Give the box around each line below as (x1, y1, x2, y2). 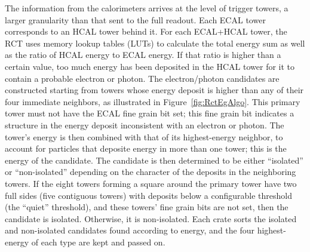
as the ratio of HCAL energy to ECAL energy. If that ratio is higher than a (5, 48, 281, 61)
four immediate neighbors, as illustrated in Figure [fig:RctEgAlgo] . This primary (5, 95, 300, 107)
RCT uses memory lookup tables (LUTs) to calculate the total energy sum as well (5, 36, 305, 49)
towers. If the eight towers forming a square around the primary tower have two (5, 177, 297, 189)
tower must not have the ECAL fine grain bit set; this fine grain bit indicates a (5, 107, 294, 119)
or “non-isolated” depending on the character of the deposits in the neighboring (5, 165, 296, 178)
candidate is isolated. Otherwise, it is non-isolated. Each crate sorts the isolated (5, 212, 297, 225)
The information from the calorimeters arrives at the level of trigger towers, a (5, 2, 288, 14)
